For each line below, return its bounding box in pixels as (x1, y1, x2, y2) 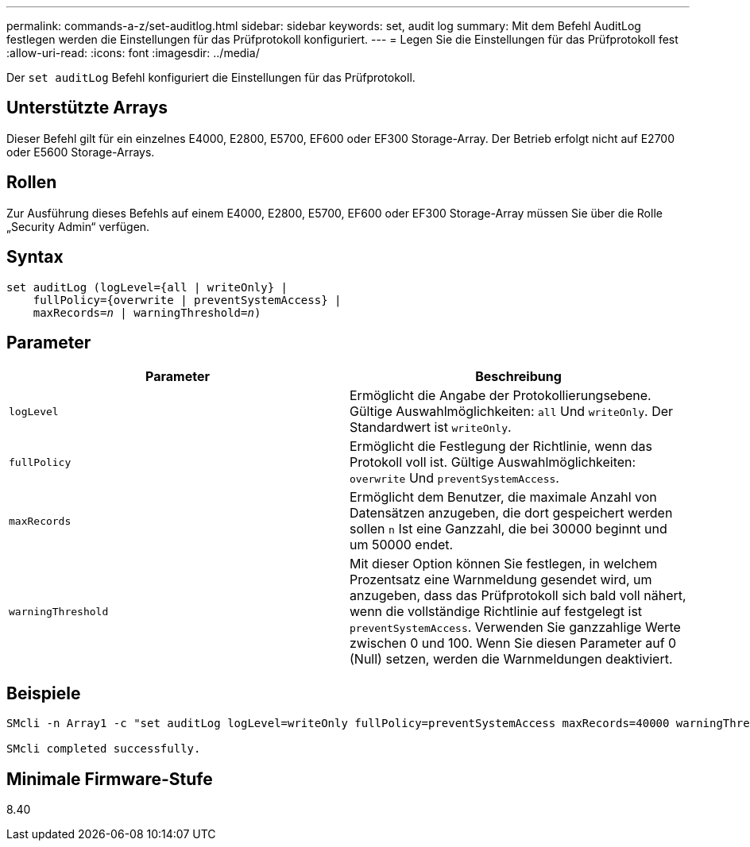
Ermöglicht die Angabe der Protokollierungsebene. (350, 387, 651, 404)
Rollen (6, 172, 57, 193)
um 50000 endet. (350, 537, 454, 553)
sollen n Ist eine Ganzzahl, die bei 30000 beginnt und (350, 521, 667, 537)
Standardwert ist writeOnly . (350, 419, 512, 436)
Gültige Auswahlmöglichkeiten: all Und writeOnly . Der (350, 403, 674, 420)
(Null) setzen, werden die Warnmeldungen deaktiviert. (350, 651, 673, 668)
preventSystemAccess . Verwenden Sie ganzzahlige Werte (350, 619, 681, 636)
